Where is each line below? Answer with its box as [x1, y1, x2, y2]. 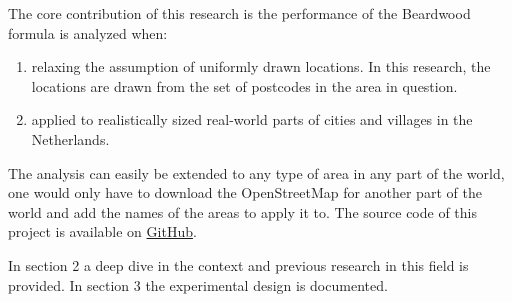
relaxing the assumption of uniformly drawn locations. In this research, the [31, 56, 491, 77]
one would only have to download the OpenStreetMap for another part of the [8, 182, 482, 203]
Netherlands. [31, 128, 110, 149]
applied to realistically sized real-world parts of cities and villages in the [31, 109, 473, 130]
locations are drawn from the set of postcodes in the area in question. [31, 75, 458, 96]
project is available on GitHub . [8, 221, 197, 242]
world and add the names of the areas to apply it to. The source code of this [8, 201, 478, 222]
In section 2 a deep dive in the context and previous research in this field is [8, 254, 469, 275]
